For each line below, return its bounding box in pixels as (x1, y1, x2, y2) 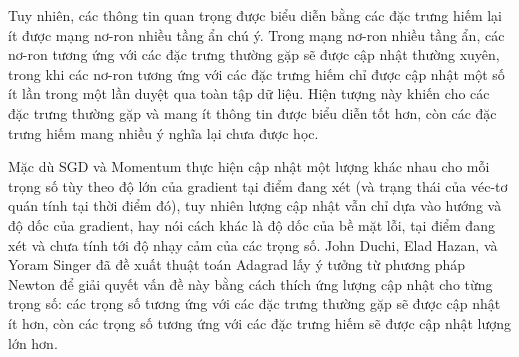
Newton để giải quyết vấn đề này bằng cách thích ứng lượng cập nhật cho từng (8, 273, 493, 294)
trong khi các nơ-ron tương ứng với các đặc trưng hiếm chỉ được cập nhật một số (8, 63, 505, 84)
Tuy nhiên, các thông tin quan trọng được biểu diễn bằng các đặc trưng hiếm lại (8, 5, 503, 25)
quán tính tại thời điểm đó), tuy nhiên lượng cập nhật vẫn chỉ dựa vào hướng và (8, 195, 502, 216)
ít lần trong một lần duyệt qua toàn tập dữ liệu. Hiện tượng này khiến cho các (8, 83, 490, 104)
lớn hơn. (8, 332, 58, 353)
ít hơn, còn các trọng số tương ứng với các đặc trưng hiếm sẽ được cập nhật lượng (8, 312, 512, 333)
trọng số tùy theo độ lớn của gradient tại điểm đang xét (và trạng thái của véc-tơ (8, 175, 508, 196)
